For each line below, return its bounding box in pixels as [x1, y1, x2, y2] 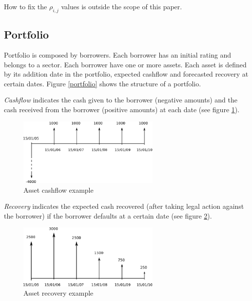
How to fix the [4, 1, 47, 11]
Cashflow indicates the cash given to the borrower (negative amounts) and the [4, 95, 237, 105]
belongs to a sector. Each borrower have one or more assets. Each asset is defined [4, 59, 247, 69]
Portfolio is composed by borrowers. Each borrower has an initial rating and [4, 50, 232, 60]
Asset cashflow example [23, 184, 94, 195]
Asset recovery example [23, 288, 94, 298]
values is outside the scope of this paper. [61, 1, 182, 11]
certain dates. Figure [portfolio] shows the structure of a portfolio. [4, 78, 201, 88]
